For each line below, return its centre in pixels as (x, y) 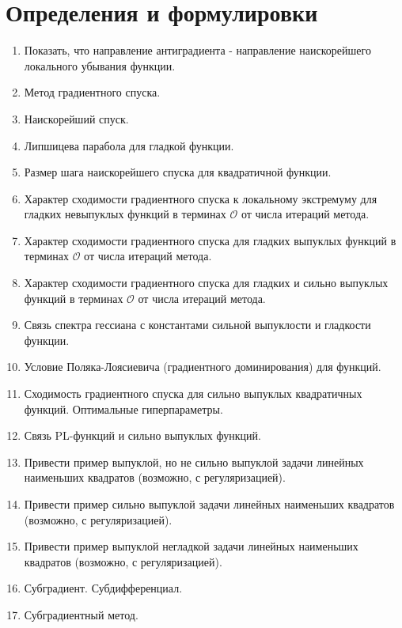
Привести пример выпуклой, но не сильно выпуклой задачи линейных (194, 462)
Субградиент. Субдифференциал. (103, 588)
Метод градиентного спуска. (92, 92)
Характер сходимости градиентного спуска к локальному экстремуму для (201, 198)
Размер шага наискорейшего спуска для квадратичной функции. (178, 172)
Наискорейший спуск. (76, 118)
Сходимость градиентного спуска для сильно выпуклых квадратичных (193, 393)
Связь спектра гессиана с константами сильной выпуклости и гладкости (197, 325)
